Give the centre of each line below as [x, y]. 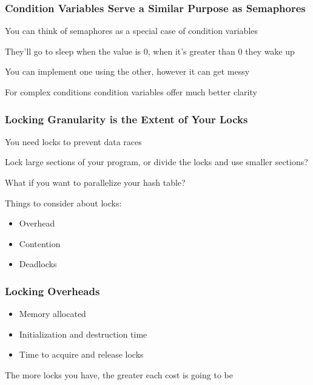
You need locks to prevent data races [73, 141]
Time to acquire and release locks [81, 354]
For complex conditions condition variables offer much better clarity [131, 92]
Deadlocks [38, 264]
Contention [40, 243]
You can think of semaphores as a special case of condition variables [132, 31]
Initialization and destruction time [83, 334]
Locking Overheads [52, 291]
